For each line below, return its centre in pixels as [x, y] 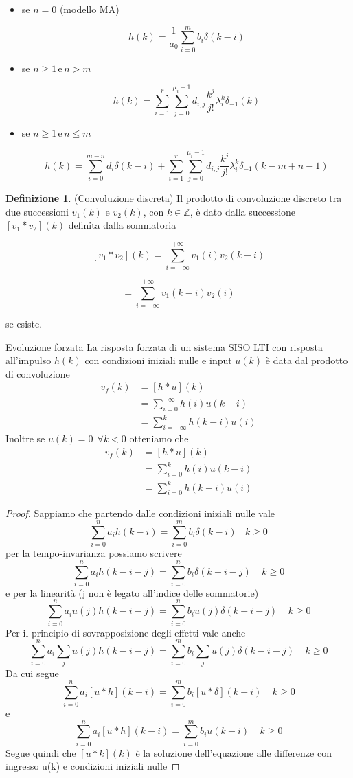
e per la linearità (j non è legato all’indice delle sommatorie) [132, 592]
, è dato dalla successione [243, 211]
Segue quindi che [41, 752]
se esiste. [24, 324]
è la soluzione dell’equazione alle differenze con [234, 752]
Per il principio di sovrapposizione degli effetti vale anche [126, 632]
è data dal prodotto [307, 360]
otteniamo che [159, 438]
